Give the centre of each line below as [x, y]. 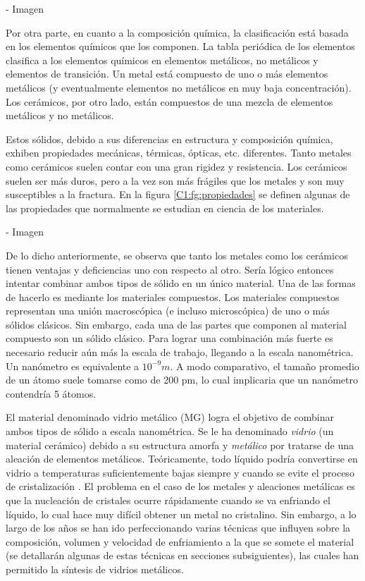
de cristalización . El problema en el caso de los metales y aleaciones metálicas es [180, 486]
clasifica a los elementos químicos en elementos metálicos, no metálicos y [162, 60]
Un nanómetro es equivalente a [73, 366]
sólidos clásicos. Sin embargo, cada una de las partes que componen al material [176, 324]
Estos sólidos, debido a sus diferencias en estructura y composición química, [169, 139]
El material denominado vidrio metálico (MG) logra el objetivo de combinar [170, 417]
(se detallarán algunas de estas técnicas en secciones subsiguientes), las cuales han [182, 555]
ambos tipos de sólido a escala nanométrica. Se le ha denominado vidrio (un [170, 431]
